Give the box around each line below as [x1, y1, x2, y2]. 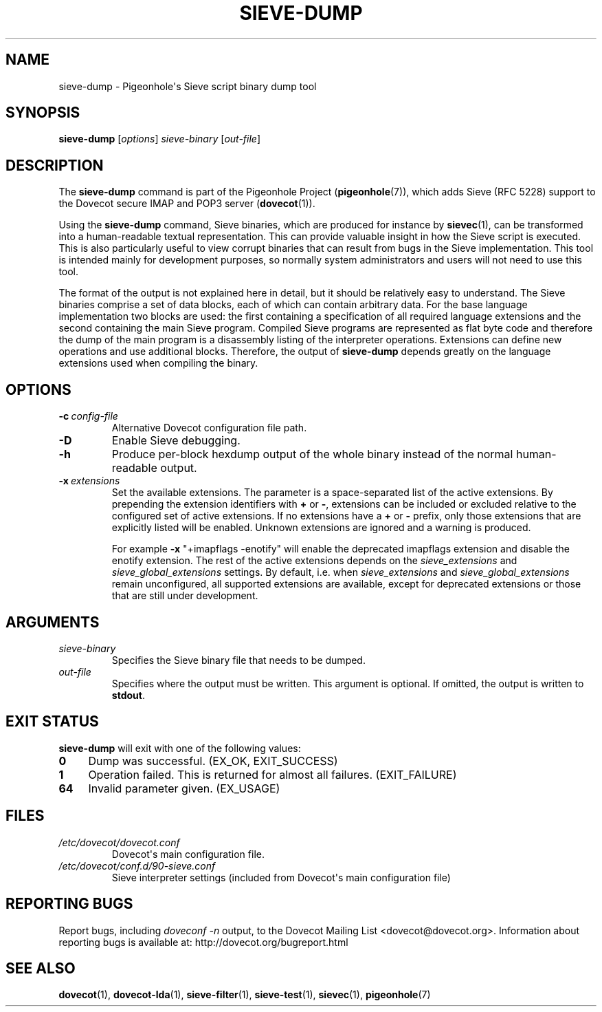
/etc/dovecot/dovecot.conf [58, 836, 180, 848]
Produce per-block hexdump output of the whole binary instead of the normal [111, 447, 513, 462]
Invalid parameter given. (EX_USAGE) [88, 781, 280, 795]
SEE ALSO [5, 959, 76, 977]
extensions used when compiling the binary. [58, 357, 258, 369]
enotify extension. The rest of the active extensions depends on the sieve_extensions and [111, 555, 517, 567]
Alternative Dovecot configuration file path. [111, 422, 307, 434]
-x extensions [58, 475, 120, 487]
